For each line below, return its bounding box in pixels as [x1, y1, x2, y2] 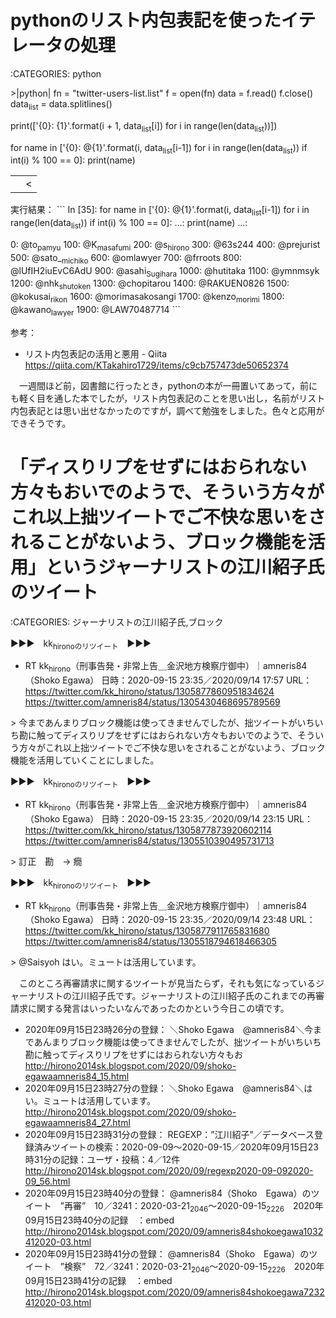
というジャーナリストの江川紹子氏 [45, 556, 325, 578]
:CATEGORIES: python [10, 67, 102, 80]
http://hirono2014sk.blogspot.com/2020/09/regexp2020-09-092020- [24, 1165, 314, 1177]
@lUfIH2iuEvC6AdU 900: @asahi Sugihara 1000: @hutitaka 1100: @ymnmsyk [10, 264, 320, 279]
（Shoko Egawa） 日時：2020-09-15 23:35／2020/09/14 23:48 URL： [24, 914, 316, 926]
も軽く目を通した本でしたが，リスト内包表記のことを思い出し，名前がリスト [10, 392, 326, 404]
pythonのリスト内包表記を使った [10, 9, 282, 32]
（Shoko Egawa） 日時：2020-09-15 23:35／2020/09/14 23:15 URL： [24, 812, 314, 825]
